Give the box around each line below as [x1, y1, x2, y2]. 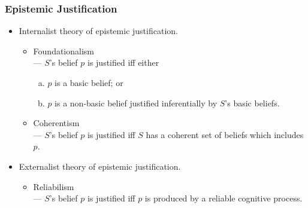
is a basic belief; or [55, 77, 123, 88]
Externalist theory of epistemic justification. [19, 160, 181, 172]
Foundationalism [33, 44, 95, 57]
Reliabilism [33, 180, 74, 192]
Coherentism [33, 117, 80, 129]
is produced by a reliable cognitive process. [144, 192, 303, 204]
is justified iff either [87, 56, 159, 69]
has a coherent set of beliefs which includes [146, 128, 304, 140]
